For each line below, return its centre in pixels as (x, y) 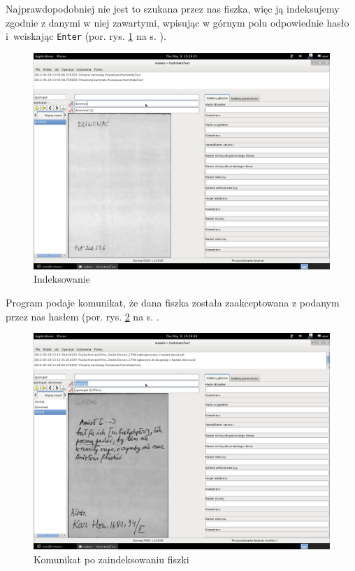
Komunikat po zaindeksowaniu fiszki (111, 559)
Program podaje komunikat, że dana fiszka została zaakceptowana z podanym (173, 302)
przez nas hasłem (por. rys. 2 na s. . (82, 316)
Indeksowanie (62, 279)
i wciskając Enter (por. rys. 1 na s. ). (86, 36)
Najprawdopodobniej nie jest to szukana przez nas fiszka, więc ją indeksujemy (173, 8)
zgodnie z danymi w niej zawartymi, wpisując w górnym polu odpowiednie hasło (177, 22)
